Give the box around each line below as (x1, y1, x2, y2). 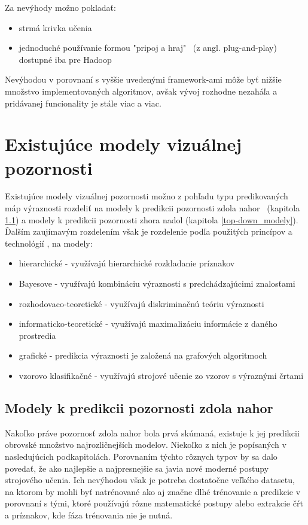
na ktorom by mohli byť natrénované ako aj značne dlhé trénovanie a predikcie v (5, 485, 301, 497)
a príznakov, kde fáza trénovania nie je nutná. (5, 508, 173, 521)
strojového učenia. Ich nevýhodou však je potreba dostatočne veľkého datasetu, (5, 474, 295, 486)
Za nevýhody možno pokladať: (5, 1, 116, 13)
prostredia (19, 329, 56, 341)
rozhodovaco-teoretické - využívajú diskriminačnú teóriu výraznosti (19, 297, 264, 309)
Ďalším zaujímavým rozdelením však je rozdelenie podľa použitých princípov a (5, 225, 292, 238)
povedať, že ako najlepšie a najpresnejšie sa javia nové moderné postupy (5, 462, 269, 474)
